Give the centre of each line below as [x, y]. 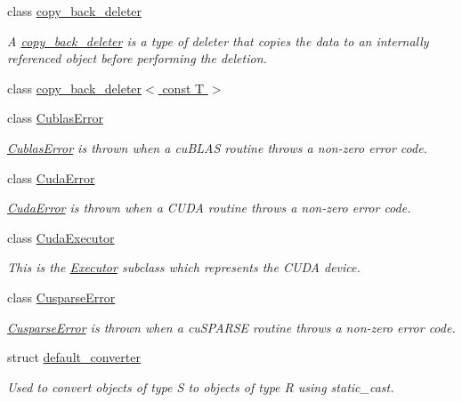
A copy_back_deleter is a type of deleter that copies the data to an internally [218, 40]
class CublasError [55, 118]
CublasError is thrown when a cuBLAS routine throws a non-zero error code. [217, 147]
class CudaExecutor [61, 237]
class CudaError [51, 177]
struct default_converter [74, 357]
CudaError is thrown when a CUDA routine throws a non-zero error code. [209, 208]
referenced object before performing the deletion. [137, 58]
